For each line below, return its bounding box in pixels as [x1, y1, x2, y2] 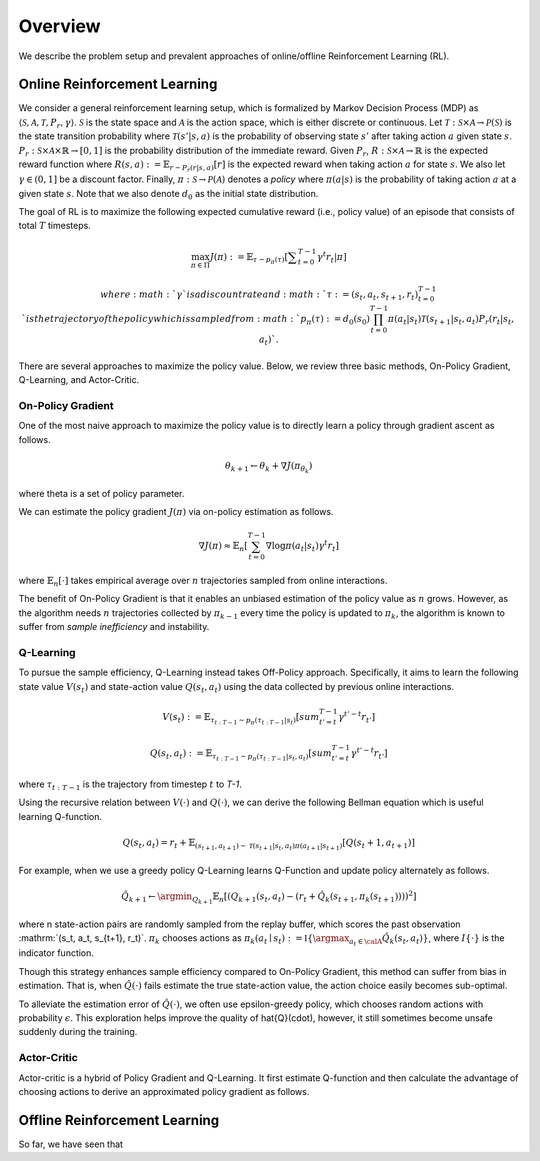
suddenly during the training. [18, 1026, 138, 1038]
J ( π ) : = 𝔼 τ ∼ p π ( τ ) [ [209, 251, 289, 266]
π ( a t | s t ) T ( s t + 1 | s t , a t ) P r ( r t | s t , [387, 313, 515, 327]
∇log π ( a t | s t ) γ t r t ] [265, 538, 340, 554]
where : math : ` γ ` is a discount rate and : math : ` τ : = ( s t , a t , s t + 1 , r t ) [100, 288, 419, 302]
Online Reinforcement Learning [18, 76, 218, 93]
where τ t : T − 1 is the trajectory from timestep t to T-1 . [18, 778, 242, 792]
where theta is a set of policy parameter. [18, 487, 185, 499]
